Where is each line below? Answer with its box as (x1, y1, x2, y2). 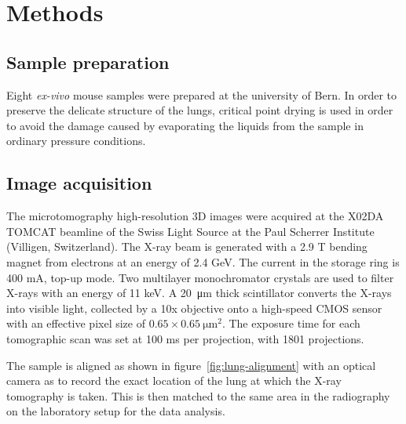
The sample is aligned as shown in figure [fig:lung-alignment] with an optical (6, 357, 376, 373)
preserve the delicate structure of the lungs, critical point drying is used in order (6, 102, 393, 118)
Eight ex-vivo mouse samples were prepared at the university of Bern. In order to (6, 86, 397, 103)
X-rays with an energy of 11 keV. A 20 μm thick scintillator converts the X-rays (6, 284, 392, 301)
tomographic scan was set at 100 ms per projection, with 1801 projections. (6, 330, 364, 346)
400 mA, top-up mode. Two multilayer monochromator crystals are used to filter (6, 269, 394, 285)
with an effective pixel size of (6, 315, 145, 332)
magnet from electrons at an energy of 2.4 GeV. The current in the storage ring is (6, 253, 400, 270)
